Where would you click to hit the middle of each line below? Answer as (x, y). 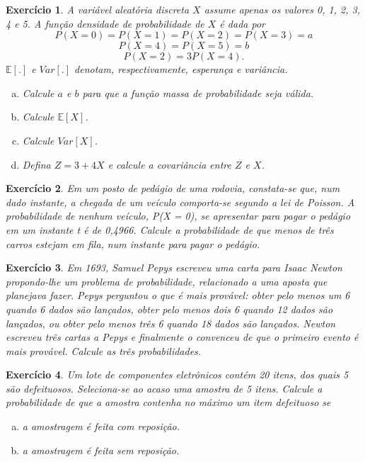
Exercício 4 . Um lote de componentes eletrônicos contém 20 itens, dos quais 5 (177, 374)
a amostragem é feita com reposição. (101, 426)
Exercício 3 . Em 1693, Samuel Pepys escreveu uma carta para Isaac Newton (174, 267)
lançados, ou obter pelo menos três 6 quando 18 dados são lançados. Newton (171, 323)
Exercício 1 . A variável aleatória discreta (98, 9)
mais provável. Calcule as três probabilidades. (104, 350)
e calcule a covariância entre (169, 164)
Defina (36, 164)
